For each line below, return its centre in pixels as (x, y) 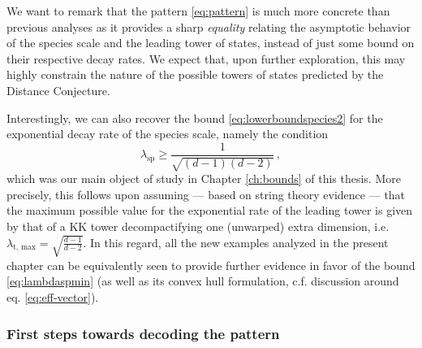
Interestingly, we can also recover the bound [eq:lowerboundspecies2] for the (195, 117)
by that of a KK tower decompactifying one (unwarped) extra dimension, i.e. (198, 226)
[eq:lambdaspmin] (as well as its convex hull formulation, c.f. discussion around (203, 281)
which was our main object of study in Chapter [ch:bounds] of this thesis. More (204, 178)
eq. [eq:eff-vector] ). (53, 297)
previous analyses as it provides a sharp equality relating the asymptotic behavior (209, 26)
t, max (25, 248)
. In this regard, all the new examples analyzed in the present (236, 242)
